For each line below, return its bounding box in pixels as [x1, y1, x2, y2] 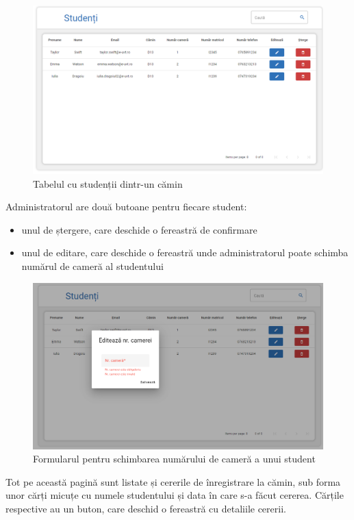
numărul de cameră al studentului [21, 258, 164, 273]
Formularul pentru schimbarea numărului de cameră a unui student [33, 451, 316, 466]
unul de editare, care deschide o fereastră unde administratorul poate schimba [21, 245, 349, 260]
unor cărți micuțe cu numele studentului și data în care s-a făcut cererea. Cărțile [5, 488, 344, 502]
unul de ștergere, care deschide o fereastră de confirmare [21, 222, 257, 236]
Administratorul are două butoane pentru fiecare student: [5, 199, 247, 214]
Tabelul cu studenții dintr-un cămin [33, 176, 183, 190]
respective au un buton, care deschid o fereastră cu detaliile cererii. [5, 501, 286, 515]
